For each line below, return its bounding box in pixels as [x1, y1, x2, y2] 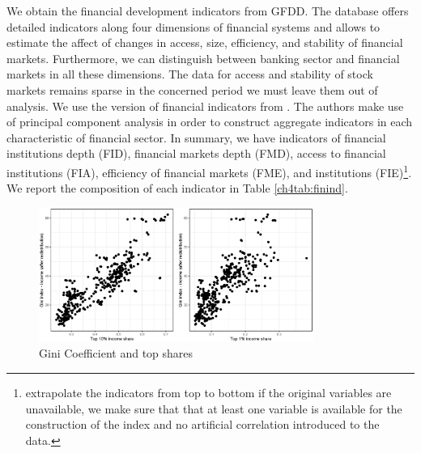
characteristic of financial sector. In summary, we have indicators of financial [6, 129, 386, 146]
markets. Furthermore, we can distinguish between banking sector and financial [6, 49, 400, 66]
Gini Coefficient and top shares [39, 345, 193, 362]
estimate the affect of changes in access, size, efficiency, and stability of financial [6, 34, 403, 51]
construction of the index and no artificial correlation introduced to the [25, 416, 380, 433]
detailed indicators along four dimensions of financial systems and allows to [6, 18, 381, 35]
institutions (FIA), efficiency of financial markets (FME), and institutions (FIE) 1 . [6, 161, 412, 180]
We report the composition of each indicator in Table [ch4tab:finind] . [6, 180, 348, 197]
